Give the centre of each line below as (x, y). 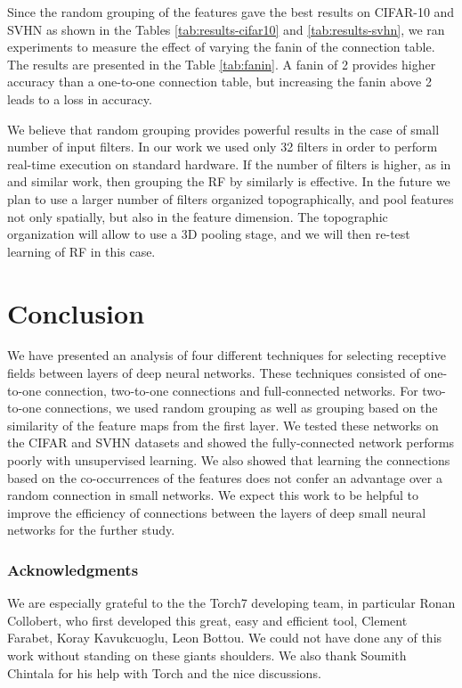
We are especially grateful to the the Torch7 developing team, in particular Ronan (231, 603)
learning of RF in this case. (81, 251)
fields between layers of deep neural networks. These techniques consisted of (214, 373)
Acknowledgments (73, 569)
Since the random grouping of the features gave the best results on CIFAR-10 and (231, 12)
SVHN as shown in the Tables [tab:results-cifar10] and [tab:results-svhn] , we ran (226, 29)
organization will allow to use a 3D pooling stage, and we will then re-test (209, 234)
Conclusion (76, 312)
